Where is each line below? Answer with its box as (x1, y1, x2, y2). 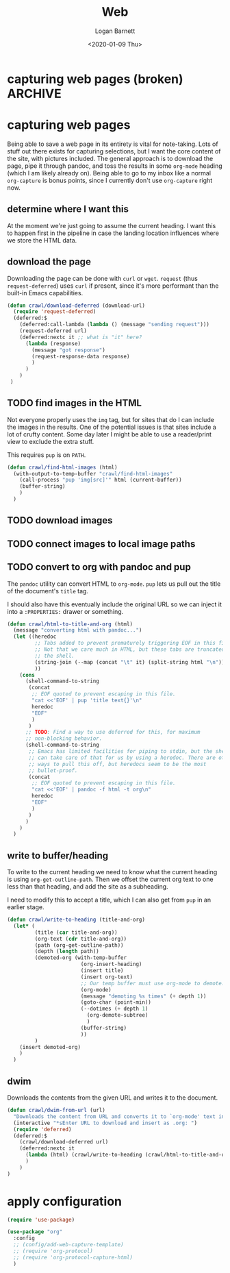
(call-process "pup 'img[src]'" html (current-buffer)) (19, 477, 183, 484)
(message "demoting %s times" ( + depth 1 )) (80, 993, 207, 1000)
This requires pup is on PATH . (7, 450, 86, 459)
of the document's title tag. (7, 586, 89, 595)
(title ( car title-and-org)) (34, 929, 118, 936)
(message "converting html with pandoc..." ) (13, 627, 142, 634)
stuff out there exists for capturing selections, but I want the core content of (7, 147, 221, 155)
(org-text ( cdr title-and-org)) (34, 935, 127, 942)
